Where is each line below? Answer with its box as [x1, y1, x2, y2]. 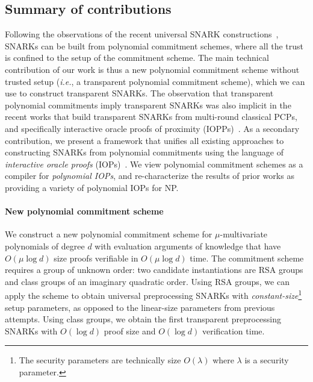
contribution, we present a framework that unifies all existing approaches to [5, 134, 284, 146]
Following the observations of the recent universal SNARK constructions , [5, 28, 279, 40]
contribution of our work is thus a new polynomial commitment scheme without [5, 63, 300, 75]
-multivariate [220, 228, 268, 240]
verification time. [202, 324, 265, 337]
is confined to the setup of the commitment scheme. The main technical [5, 51, 269, 64]
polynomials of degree [5, 239, 85, 252]
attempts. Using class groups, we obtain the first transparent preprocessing [5, 313, 282, 325]
